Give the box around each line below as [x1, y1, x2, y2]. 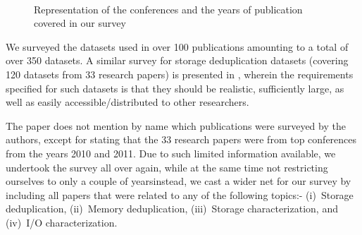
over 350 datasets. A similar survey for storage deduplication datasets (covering [6, 53, 349, 68]
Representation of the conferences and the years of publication [34, 1, 303, 16]
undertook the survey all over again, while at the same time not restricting [6, 159, 328, 174]
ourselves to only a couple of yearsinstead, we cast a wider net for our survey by [6, 174, 351, 188]
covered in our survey [34, 16, 126, 30]
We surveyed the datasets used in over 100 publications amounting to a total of [6, 39, 349, 54]
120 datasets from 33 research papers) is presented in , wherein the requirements [6, 66, 354, 81]
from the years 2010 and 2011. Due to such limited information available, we [6, 145, 336, 160]
